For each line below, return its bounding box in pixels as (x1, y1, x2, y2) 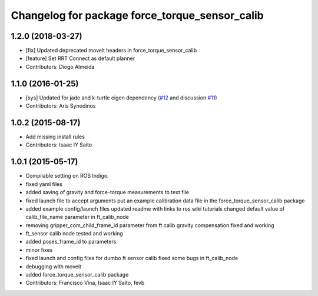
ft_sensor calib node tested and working (25, 230, 123, 237)
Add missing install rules (25, 133, 85, 141)
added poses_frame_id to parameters (25, 238, 117, 245)
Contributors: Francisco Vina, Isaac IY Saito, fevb (25, 280, 145, 287)
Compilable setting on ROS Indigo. (25, 172, 109, 179)
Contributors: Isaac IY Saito (25, 141, 92, 148)
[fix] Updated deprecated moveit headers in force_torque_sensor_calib (25, 47, 197, 54)
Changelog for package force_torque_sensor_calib (11, 9, 264, 22)
